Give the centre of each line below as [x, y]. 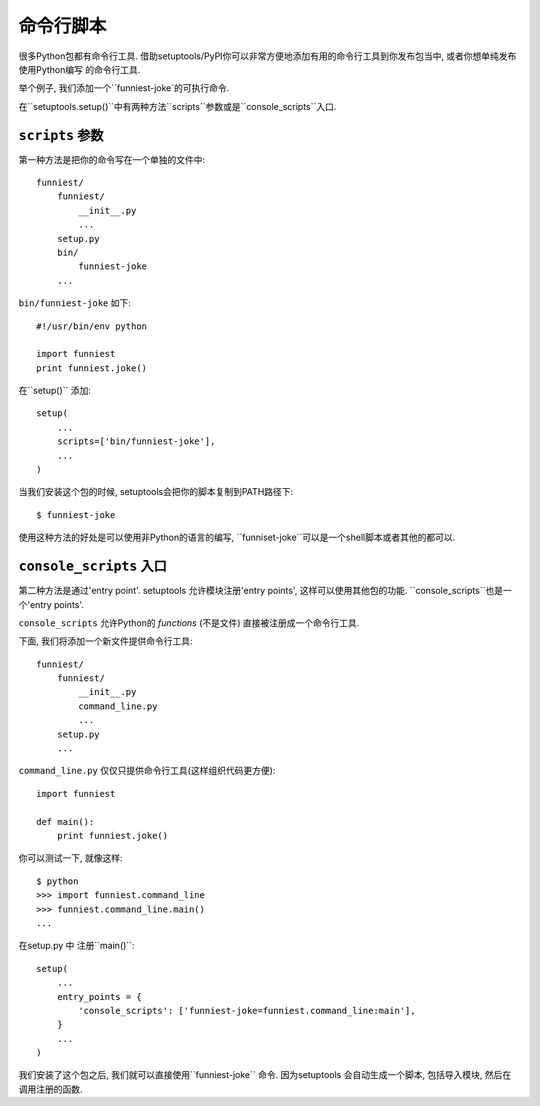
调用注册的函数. [51, 1089]
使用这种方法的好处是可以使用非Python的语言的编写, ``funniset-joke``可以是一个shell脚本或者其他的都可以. [237, 537]
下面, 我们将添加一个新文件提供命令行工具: [106, 641]
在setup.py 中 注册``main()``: [76, 946]
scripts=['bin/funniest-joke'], [136, 441]
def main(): [65, 821]
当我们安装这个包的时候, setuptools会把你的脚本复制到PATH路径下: [156, 492]
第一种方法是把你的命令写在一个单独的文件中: [112, 159]
